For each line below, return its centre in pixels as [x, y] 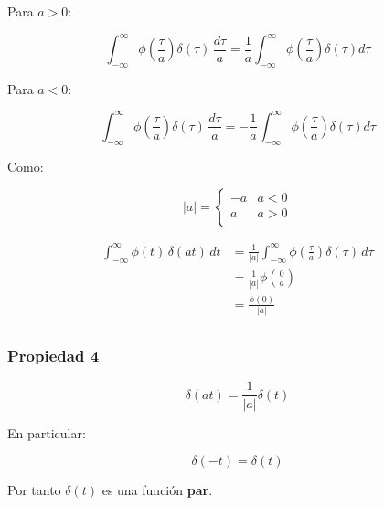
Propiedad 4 [53, 356]
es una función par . [157, 490]
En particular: [47, 432]
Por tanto [34, 490]
